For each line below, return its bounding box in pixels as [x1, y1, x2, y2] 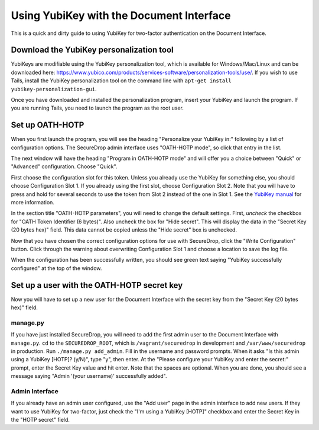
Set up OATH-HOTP [11, 120, 84, 130]
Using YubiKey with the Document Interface [11, 9, 231, 22]
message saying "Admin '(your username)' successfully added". [11, 373, 167, 380]
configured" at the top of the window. [11, 264, 102, 272]
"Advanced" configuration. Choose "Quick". [11, 163, 118, 170]
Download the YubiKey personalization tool [11, 45, 174, 55]
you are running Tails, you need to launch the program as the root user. [11, 104, 184, 112]
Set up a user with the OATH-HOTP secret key [11, 280, 183, 290]
